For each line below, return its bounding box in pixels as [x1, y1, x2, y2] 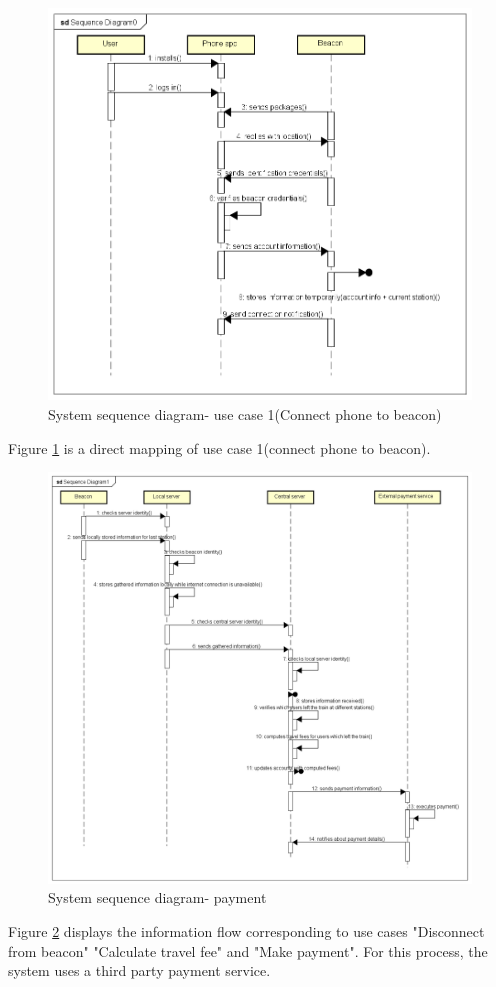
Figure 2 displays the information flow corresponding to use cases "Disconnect [8, 920, 485, 941]
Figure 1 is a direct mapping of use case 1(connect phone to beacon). [8, 437, 431, 458]
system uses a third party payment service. [8, 960, 271, 981]
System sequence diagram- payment [48, 887, 267, 908]
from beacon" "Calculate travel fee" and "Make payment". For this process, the [8, 940, 488, 961]
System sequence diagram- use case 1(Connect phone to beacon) [48, 403, 442, 424]
